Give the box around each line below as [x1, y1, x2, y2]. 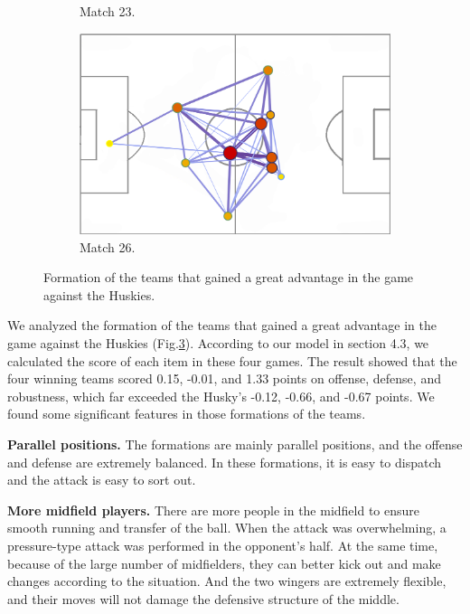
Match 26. [80, 237, 136, 256]
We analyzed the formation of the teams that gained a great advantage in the [7, 316, 437, 335]
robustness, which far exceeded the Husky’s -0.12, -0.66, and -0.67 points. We [7, 386, 435, 405]
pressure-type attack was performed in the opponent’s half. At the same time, [7, 535, 438, 554]
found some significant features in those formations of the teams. [7, 404, 366, 423]
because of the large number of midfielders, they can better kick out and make [7, 553, 441, 572]
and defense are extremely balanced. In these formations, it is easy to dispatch [7, 452, 442, 471]
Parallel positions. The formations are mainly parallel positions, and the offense [7, 435, 463, 454]
